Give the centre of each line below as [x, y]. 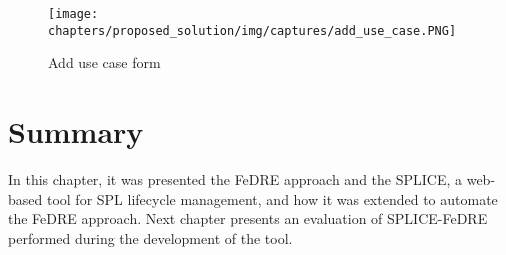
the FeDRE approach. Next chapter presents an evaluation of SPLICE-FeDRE [248, 218]
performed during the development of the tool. [150, 237]
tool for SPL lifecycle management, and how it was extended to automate [272, 198]
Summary [76, 131]
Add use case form [104, 62]
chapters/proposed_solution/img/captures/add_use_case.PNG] [252, 30]
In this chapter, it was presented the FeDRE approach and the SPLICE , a [235, 179]
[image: [73, 14]
